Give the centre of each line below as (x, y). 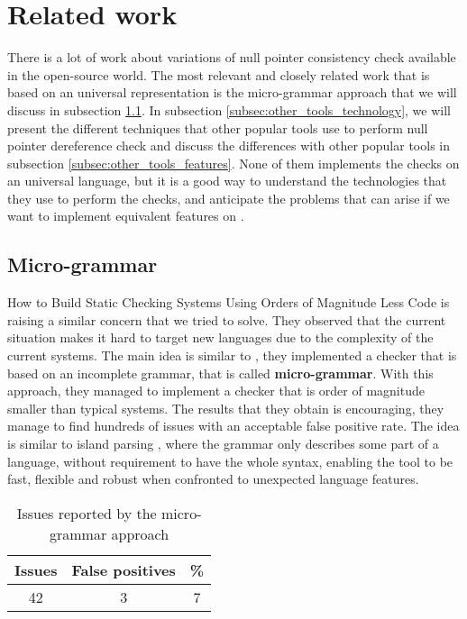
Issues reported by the (87, 513)
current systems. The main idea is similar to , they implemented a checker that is (232, 355)
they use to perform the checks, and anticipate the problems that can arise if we (229, 198)
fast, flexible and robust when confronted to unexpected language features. (213, 479)
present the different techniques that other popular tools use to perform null (218, 127)
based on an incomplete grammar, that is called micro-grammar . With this (220, 373)
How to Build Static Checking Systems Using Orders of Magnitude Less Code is (229, 302)
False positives (124, 569)
